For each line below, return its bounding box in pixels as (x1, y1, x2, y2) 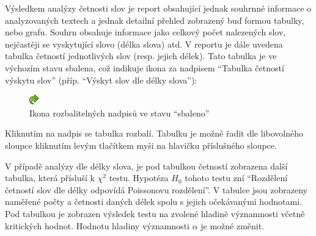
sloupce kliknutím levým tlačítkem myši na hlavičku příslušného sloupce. (5, 138, 277, 151)
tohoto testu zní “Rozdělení (185, 171, 288, 184)
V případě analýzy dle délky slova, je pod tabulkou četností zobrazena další (5, 159, 288, 172)
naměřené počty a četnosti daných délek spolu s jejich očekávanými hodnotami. (5, 195, 302, 208)
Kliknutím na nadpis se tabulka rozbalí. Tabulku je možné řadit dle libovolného (5, 127, 303, 140)
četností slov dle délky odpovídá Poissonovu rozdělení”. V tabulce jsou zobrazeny (5, 183, 307, 196)
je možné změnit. (200, 219, 265, 232)
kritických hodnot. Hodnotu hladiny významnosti (5, 219, 189, 232)
